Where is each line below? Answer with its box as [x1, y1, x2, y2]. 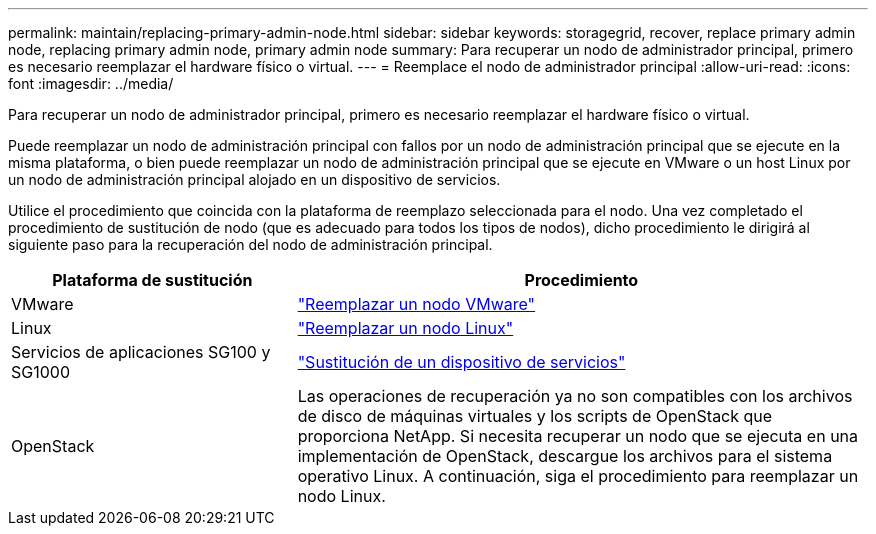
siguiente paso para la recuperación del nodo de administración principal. [8, 236, 493, 253]
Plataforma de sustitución [52, 270, 253, 290]
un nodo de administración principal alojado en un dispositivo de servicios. [8, 171, 501, 188]
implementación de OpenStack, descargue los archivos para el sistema [297, 446, 833, 466]
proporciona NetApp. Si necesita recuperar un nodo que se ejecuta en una [297, 426, 859, 446]
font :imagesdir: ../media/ [8, 75, 174, 92]
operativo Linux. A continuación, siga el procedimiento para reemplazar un [297, 466, 859, 486]
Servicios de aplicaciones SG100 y [11, 342, 271, 362]
